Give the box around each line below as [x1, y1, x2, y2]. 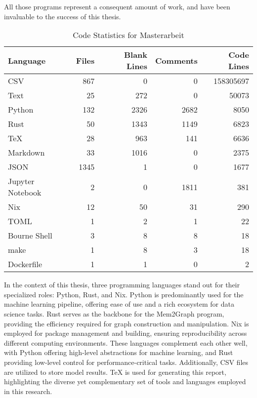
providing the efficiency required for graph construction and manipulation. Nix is [4, 318, 249, 328]
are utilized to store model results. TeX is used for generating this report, [4, 366, 226, 377]
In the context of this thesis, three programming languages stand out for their [4, 279, 240, 290]
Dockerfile [8, 258, 43, 270]
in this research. [4, 386, 52, 396]
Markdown [8, 147, 45, 159]
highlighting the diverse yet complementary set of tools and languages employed [4, 376, 246, 387]
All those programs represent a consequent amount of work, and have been [4, 1, 230, 11]
